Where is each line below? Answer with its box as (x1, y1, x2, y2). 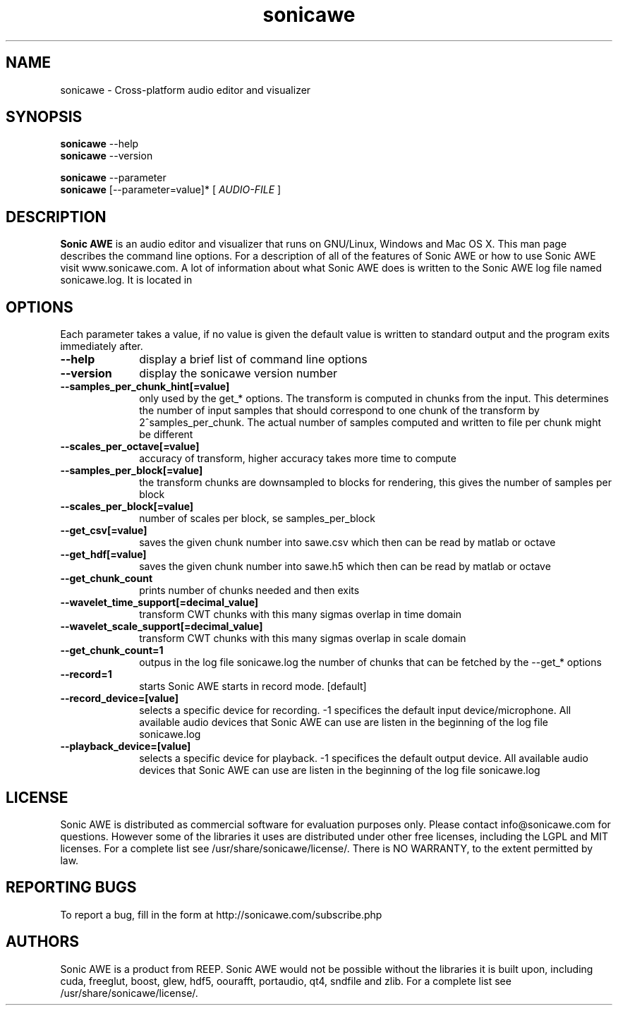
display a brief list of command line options (139, 352, 368, 367)
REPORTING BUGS (6, 878, 137, 897)
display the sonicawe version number (139, 366, 337, 381)
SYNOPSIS (6, 108, 83, 126)
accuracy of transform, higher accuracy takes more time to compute (139, 452, 456, 465)
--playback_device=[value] (60, 740, 191, 753)
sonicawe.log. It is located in (60, 274, 193, 286)
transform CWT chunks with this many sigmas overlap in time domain (139, 608, 462, 621)
